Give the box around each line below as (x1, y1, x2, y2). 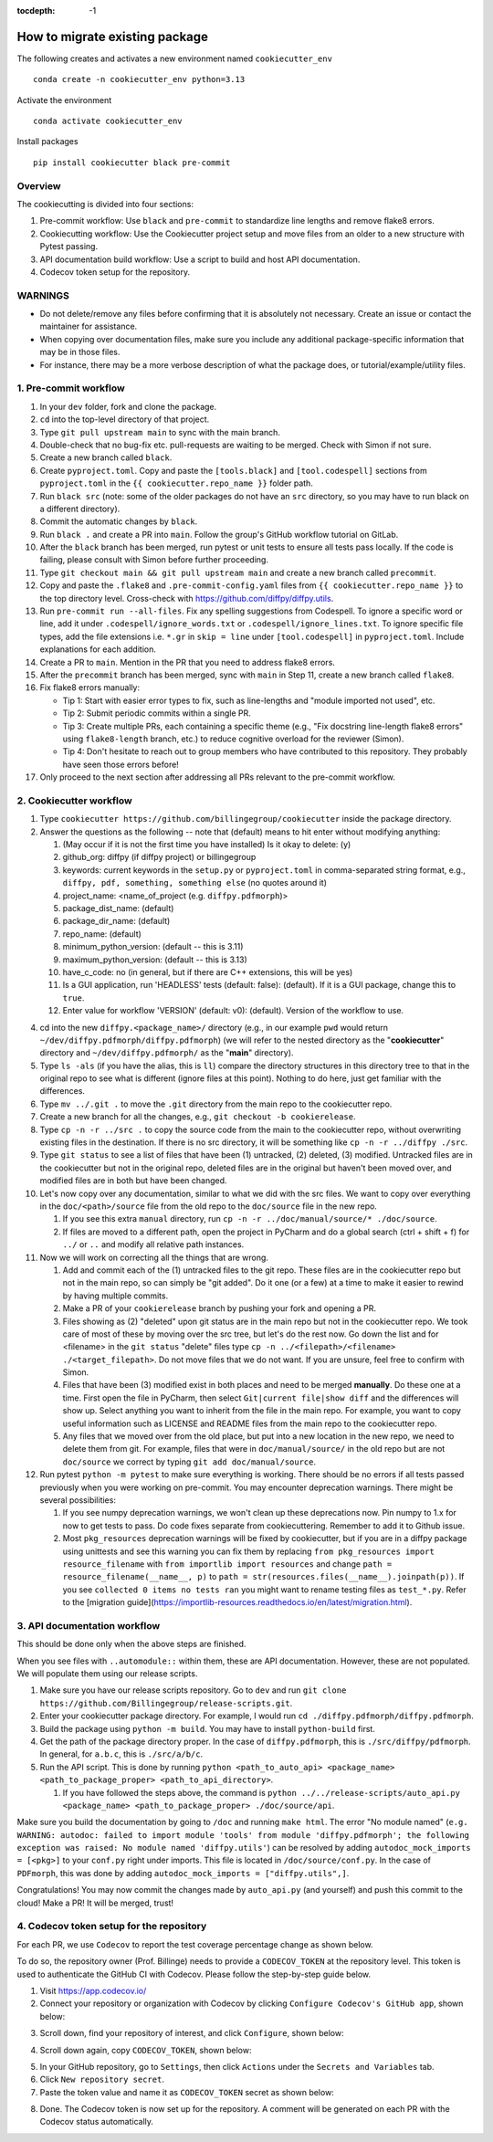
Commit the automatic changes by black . (39, 516, 198, 527)
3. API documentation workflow (16, 1619, 161, 1632)
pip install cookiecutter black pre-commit (33, 157, 231, 168)
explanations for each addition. (39, 644, 157, 655)
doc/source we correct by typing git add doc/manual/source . (62, 1456, 317, 1467)
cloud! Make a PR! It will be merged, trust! (16, 1897, 173, 1908)
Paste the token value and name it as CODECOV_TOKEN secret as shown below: (39, 2086, 335, 2097)
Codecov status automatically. (39, 2116, 154, 2127)
